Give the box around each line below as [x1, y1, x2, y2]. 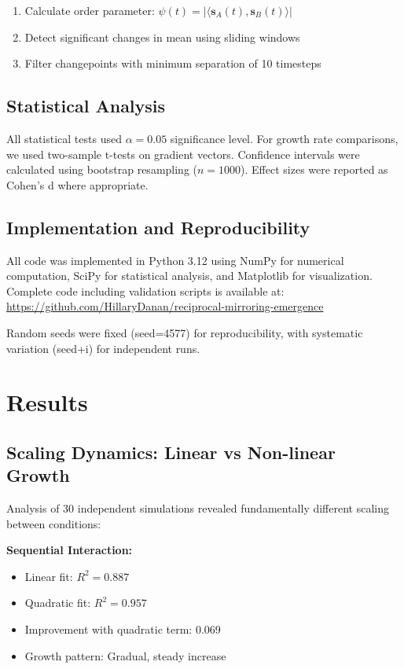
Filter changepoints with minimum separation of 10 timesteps [24, 55, 321, 72]
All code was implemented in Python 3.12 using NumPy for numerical [6, 252, 344, 268]
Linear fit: [24, 568, 73, 584]
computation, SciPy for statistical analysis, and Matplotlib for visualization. [6, 267, 373, 284]
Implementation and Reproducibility [6, 215, 310, 239]
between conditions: [6, 515, 101, 531]
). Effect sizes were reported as [241, 161, 388, 178]
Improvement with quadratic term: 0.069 [24, 621, 221, 638]
